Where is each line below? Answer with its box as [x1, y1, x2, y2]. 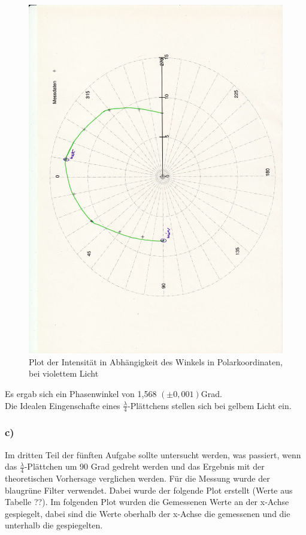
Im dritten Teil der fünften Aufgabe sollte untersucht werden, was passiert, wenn [5, 448, 301, 461]
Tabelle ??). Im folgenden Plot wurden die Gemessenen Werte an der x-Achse [5, 495, 289, 508]
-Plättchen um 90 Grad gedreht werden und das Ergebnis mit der [24, 460, 265, 473]
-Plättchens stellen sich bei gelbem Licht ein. [128, 399, 292, 411]
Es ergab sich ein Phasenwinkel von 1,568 [5, 387, 157, 399]
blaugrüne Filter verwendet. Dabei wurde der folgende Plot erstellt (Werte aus [5, 483, 293, 496]
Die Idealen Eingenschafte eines [5, 399, 120, 411]
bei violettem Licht [29, 367, 99, 380]
